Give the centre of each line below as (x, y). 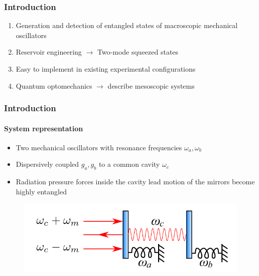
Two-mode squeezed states (138, 52)
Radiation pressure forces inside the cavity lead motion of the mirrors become (135, 182)
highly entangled (41, 191)
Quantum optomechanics (54, 85)
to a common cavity (129, 164)
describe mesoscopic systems (151, 85)
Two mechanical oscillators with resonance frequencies (99, 147)
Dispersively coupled (47, 164)
